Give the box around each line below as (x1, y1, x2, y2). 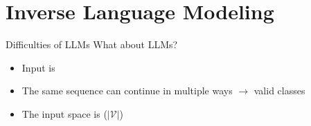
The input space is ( (21, 106, 107, 120)
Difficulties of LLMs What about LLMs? (6, 37, 178, 52)
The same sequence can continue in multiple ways (21, 83, 233, 98)
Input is (21, 60, 55, 74)
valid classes (254, 83, 305, 98)
